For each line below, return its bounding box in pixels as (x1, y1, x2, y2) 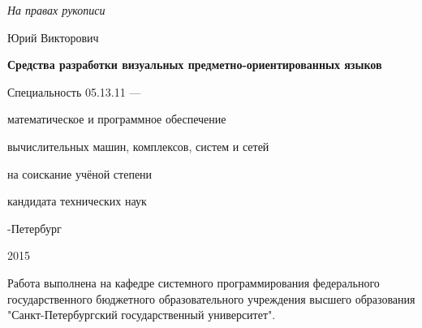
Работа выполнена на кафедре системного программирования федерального (7, 274, 380, 291)
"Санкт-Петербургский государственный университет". (7, 306, 276, 323)
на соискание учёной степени (7, 165, 153, 182)
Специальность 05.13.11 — (7, 83, 141, 100)
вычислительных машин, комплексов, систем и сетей (7, 137, 269, 154)
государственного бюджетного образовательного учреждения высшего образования (7, 290, 416, 307)
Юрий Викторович (7, 28, 99, 45)
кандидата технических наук (7, 192, 147, 209)
